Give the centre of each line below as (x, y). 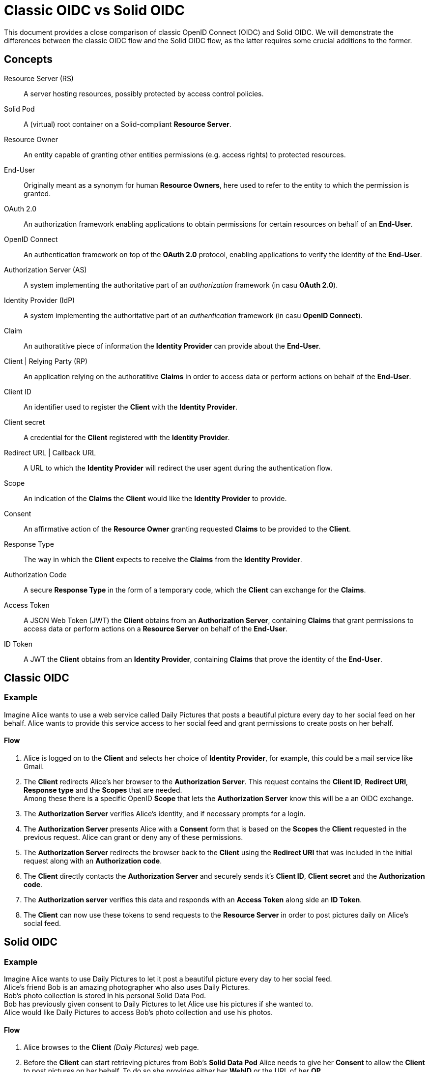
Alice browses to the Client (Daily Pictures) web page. (111, 1047)
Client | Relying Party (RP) (46, 361)
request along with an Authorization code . (93, 861)
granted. (37, 193)
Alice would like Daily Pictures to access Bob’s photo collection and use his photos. (138, 1012)
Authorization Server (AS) (45, 269)
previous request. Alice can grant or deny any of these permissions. (133, 837)
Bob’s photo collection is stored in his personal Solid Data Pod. (105, 996)
